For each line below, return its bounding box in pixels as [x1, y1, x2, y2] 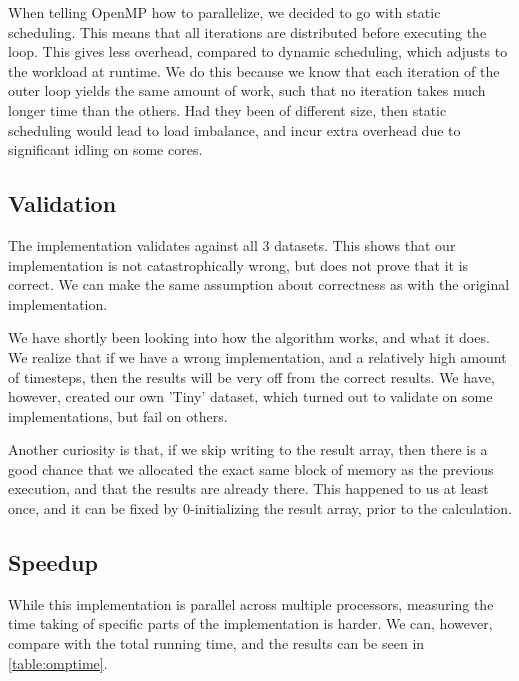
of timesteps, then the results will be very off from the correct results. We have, [8, 366, 495, 387]
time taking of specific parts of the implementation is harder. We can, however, [8, 613, 493, 634]
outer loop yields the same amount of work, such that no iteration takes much [8, 80, 486, 101]
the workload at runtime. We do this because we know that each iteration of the [8, 60, 500, 81]
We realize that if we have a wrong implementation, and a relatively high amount [8, 346, 507, 367]
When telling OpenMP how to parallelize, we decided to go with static [8, 2, 441, 22]
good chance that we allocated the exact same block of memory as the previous [8, 458, 494, 479]
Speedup [8, 547, 98, 578]
